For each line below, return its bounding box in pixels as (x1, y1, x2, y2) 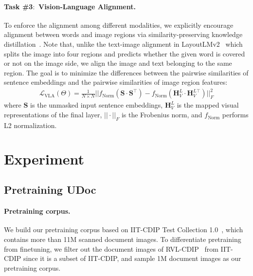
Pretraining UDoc (4, 182, 96, 197)
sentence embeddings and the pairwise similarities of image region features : (4, 77, 228, 87)
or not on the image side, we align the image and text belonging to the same (4, 58, 232, 68)
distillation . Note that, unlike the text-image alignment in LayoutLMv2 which (4, 38, 243, 49)
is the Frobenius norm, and (121, 110, 202, 120)
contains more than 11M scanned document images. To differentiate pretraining (4, 234, 241, 244)
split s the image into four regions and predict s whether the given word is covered (4, 48, 245, 58)
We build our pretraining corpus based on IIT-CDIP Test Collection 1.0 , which (4, 224, 243, 235)
